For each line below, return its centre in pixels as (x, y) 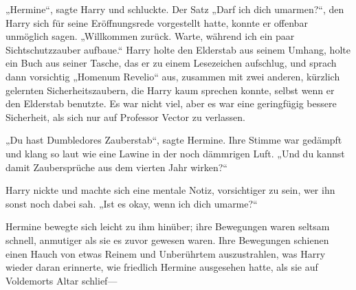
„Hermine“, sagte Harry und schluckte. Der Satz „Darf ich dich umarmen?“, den (175, 9)
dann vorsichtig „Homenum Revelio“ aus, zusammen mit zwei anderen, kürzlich (173, 76)
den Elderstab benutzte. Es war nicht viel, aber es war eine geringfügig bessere (171, 103)
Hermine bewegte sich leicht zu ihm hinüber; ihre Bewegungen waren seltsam (168, 226)
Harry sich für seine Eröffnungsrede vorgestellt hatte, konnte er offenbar (157, 22)
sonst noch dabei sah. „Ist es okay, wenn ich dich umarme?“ (132, 203)
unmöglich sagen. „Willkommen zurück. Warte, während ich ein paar (150, 36)
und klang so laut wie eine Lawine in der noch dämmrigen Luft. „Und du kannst (175, 153)
